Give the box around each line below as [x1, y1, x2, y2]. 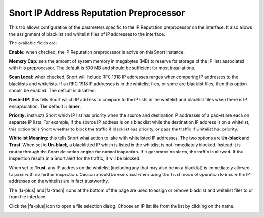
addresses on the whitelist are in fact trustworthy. [9, 178, 109, 184]
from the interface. [9, 194, 47, 200]
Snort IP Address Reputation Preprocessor [9, 7, 185, 18]
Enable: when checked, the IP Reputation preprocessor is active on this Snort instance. [9, 49, 185, 55]
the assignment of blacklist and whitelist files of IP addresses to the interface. [9, 31, 166, 37]
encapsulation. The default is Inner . [9, 103, 81, 109]
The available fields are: [9, 40, 57, 46]
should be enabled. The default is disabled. [9, 87, 96, 93]
